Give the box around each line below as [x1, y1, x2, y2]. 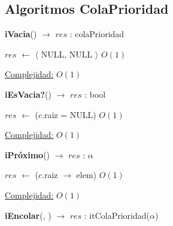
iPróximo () [5, 148, 50, 161]
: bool [84, 88, 106, 100]
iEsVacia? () [5, 88, 52, 100]
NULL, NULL [41, 47, 93, 60]
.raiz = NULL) [42, 108, 96, 120]
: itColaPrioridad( [84, 209, 150, 221]
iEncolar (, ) [5, 209, 51, 221]
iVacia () [5, 28, 37, 40]
